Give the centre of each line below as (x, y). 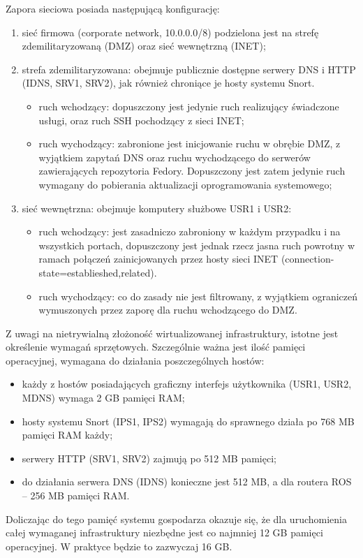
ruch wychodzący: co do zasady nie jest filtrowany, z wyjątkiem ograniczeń (198, 296)
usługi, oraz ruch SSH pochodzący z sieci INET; (141, 120)
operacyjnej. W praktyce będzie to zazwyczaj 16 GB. (119, 546)
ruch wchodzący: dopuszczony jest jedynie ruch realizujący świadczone (189, 106)
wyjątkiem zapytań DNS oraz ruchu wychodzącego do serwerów (175, 157)
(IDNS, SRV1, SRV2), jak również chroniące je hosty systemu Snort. (168, 83)
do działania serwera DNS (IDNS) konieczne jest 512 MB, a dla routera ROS (187, 482)
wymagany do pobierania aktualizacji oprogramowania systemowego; (185, 184)
